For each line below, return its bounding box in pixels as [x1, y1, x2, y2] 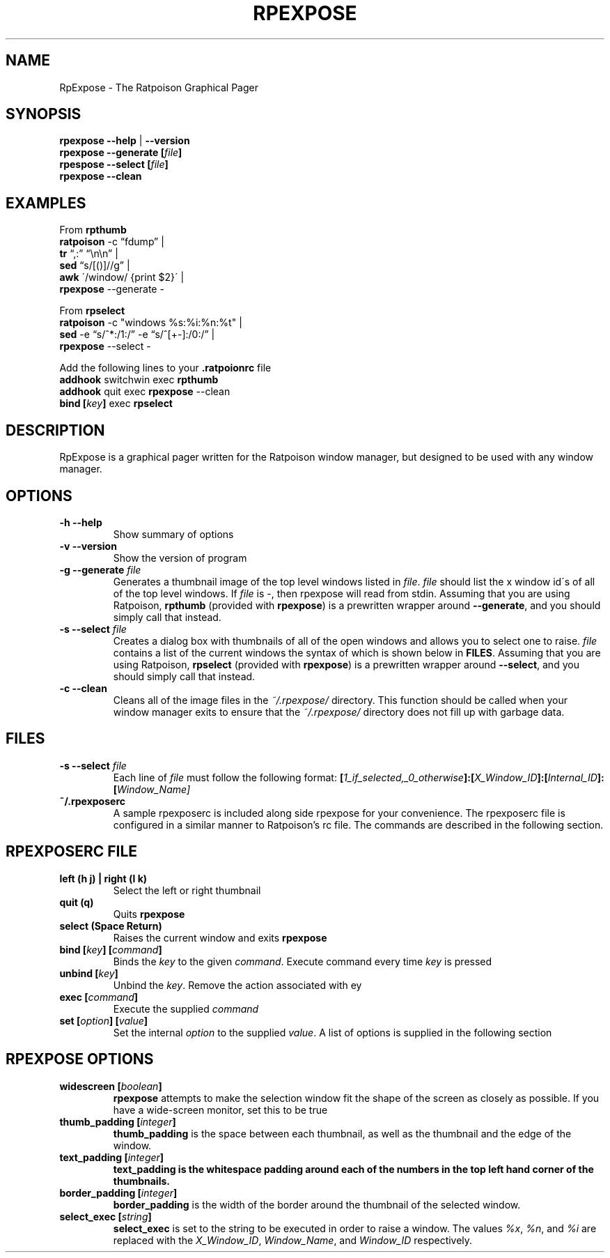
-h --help [59, 516, 102, 528]
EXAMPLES [6, 194, 86, 212]
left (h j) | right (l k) [59, 872, 148, 884]
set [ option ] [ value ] [59, 1014, 148, 1027]
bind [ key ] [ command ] [59, 943, 162, 956]
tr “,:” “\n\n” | [59, 247, 118, 260]
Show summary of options [113, 528, 234, 540]
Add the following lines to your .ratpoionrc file [59, 362, 272, 374]
